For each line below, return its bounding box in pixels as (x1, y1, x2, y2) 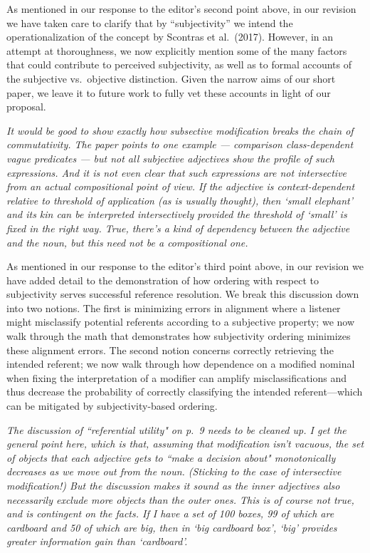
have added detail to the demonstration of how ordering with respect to (6, 272, 319, 287)
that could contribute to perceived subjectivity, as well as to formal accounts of (6, 57, 351, 72)
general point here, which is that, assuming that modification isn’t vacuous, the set (6, 436, 364, 451)
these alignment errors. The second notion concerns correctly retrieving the (6, 342, 334, 357)
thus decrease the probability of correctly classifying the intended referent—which (6, 384, 363, 399)
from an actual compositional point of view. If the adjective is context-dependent (6, 179, 355, 194)
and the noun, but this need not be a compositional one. (6, 234, 248, 249)
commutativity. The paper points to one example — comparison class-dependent (6, 137, 354, 152)
